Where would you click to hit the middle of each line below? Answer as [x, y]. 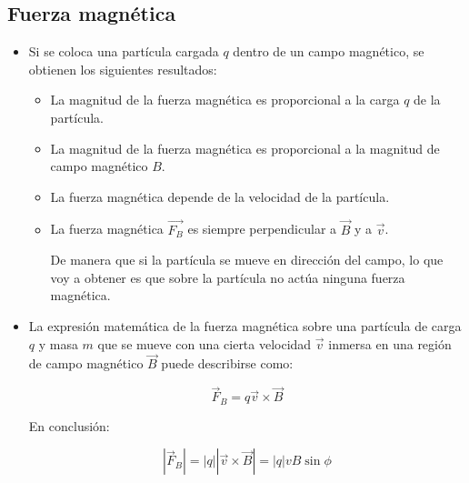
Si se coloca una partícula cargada [124, 51]
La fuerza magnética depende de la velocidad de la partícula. [220, 196]
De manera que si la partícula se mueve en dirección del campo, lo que [247, 260]
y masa [58, 343]
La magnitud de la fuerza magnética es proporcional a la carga [225, 100]
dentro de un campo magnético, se [329, 51]
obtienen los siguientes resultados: [123, 69]
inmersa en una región [390, 343]
